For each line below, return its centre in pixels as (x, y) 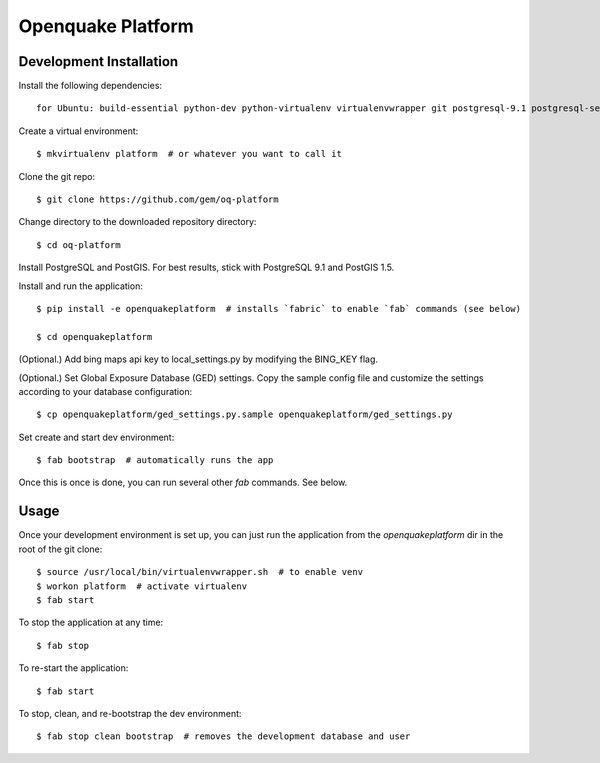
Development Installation (98, 61)
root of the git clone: (60, 549)
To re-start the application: (73, 668)
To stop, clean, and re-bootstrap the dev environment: (130, 713)
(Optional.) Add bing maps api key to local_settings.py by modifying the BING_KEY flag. (198, 359)
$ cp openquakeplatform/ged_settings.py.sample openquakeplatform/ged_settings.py (244, 414)
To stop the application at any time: (91, 622)
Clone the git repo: (57, 176)
